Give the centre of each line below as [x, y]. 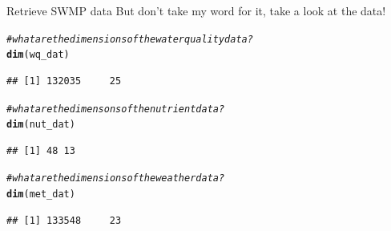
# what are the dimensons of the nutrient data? [116, 109]
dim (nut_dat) [41, 125]
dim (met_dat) [41, 195]
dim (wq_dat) [38, 55]
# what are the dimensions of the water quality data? [130, 39]
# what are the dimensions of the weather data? [116, 178]
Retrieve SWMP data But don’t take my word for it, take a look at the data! [196, 10]
